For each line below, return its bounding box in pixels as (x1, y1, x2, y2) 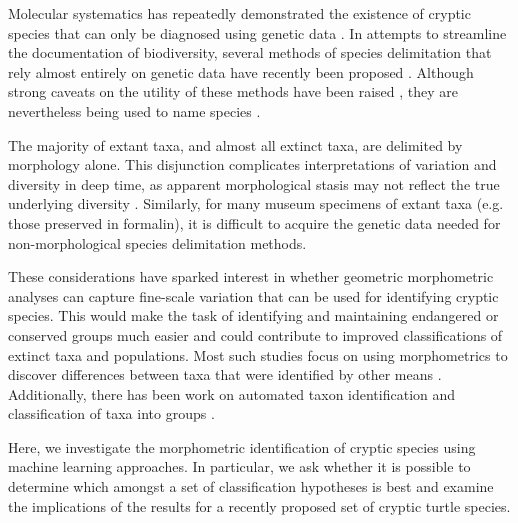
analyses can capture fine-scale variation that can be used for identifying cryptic (8, 285, 499, 306)
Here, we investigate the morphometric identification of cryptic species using (8, 436, 476, 457)
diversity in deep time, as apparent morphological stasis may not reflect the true (8, 173, 500, 194)
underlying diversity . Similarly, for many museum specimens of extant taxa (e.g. (8, 193, 504, 214)
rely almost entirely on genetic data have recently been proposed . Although (8, 61, 474, 82)
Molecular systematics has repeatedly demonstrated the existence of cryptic (8, 3, 471, 23)
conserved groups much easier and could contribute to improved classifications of (8, 324, 503, 345)
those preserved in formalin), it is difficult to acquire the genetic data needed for (8, 212, 501, 233)
